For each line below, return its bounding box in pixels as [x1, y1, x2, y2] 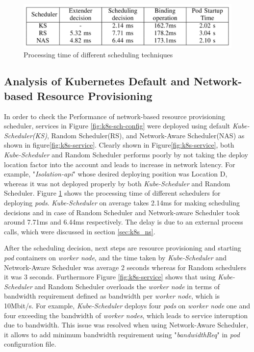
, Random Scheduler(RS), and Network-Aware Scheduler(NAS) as [47, 130, 245, 140]
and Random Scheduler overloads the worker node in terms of [34, 281, 220, 291]
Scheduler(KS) [4, 130, 47, 140]
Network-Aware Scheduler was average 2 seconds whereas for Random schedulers [4, 262, 246, 272]
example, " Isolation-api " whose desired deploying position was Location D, [4, 169, 228, 179]
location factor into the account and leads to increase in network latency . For [4, 159, 235, 169]
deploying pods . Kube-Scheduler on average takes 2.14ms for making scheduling [4, 197, 240, 207]
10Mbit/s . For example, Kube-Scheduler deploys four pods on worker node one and [4, 300, 251, 310]
